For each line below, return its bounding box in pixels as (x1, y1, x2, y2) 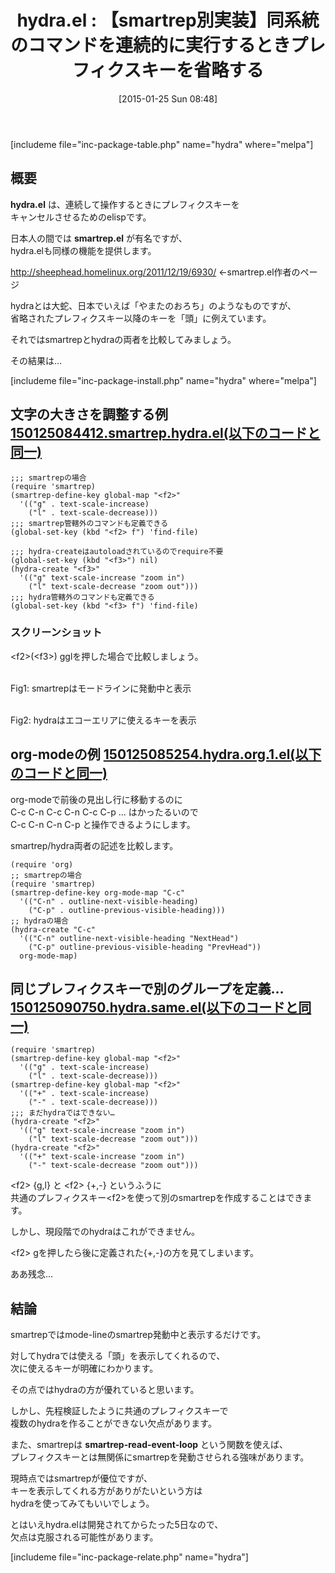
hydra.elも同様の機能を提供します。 (10, 244, 157, 256)
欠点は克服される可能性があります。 (10, 1531, 159, 1543)
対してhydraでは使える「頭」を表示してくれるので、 (10, 1350, 226, 1362)
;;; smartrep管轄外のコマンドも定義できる (10, 518, 169, 528)
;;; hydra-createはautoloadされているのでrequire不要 (10, 546, 224, 556)
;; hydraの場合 (10, 916, 69, 926)
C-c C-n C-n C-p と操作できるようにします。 (10, 818, 196, 830)
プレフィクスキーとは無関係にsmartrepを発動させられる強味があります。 (10, 1451, 310, 1463)
